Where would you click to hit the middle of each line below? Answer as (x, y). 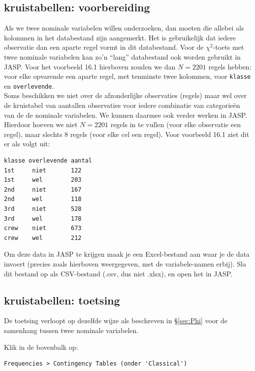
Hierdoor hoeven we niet (41, 124)
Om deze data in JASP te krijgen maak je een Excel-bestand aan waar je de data (127, 254)
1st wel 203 (43, 180)
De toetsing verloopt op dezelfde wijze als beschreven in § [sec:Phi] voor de (116, 320)
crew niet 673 (43, 228)
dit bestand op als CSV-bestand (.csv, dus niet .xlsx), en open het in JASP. (118, 273)
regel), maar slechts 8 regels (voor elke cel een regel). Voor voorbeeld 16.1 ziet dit (127, 134)
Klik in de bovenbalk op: (41, 347)
